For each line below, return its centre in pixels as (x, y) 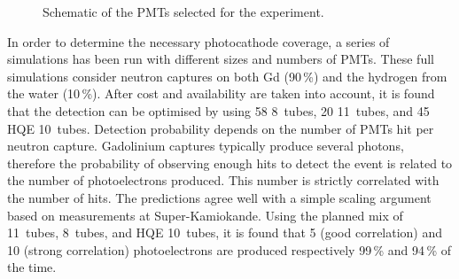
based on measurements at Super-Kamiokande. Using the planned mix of (205, 215)
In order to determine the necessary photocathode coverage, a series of (198, 41)
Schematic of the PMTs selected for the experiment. (183, 12)
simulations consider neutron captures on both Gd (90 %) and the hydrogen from (227, 76)
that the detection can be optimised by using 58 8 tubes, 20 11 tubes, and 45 (218, 110)
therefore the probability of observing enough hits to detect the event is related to (230, 163)
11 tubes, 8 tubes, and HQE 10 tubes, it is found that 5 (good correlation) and (225, 232)
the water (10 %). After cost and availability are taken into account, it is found (221, 93)
